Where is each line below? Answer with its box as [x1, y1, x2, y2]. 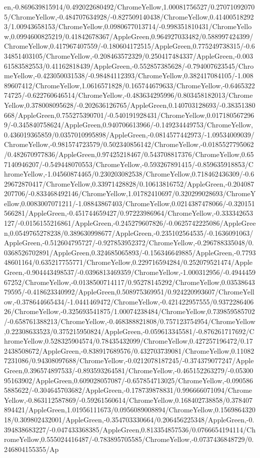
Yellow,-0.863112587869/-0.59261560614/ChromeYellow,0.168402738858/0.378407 [4, 394, 253, 405]
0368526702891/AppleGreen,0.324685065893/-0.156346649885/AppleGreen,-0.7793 [4, 247, 256, 257]
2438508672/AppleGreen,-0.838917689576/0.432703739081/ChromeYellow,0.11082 [4, 345, 254, 356]
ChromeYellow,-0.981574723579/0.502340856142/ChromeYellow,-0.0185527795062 [4, 139, 254, 149]
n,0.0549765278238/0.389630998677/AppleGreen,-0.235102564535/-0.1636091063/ [4, 227, 253, 238]
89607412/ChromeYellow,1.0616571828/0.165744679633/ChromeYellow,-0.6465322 [4, 80, 255, 90]
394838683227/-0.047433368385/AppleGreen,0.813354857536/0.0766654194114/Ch [4, 424, 255, 434]
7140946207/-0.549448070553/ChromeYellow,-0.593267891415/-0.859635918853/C [4, 159, 253, 169]
